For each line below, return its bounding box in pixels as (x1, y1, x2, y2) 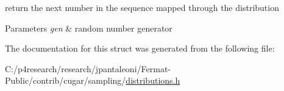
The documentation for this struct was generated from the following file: (5, 42, 275, 55)
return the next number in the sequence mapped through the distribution (5, 1, 279, 13)
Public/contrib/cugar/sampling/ (5, 74, 126, 87)
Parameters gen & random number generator (5, 21, 172, 34)
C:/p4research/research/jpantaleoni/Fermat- (5, 62, 171, 75)
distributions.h (126, 74, 180, 87)
